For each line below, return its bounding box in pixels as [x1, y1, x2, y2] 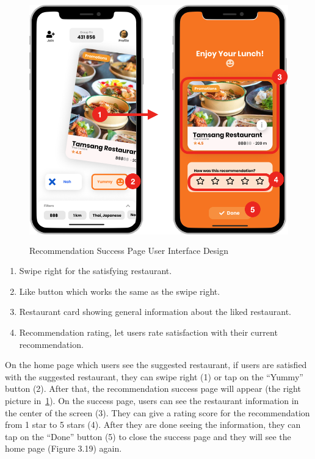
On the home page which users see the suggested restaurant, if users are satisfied [5, 358, 307, 371]
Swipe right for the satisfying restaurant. [19, 264, 172, 277]
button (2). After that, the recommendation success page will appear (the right [5, 382, 301, 395]
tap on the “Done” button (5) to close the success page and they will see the [5, 430, 291, 443]
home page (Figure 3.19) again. [5, 442, 122, 455]
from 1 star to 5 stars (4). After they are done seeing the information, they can [5, 418, 301, 431]
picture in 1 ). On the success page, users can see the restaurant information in [5, 394, 299, 407]
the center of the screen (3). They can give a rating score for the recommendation [5, 406, 310, 419]
